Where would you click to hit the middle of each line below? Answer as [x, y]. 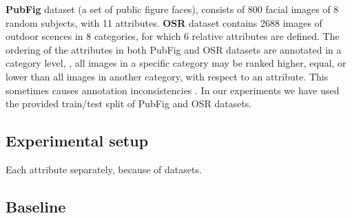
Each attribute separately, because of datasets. [104, 169]
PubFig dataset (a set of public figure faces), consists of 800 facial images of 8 [172, 9]
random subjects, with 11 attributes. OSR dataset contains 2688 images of [164, 22]
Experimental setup [77, 141]
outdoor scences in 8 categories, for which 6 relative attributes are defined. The [173, 36]
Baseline [36, 206]
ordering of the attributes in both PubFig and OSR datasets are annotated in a [174, 49]
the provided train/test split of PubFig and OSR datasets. [129, 103]
